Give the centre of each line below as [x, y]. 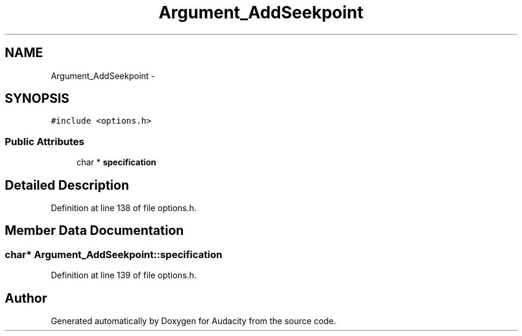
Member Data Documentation [94, 231]
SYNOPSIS [37, 99]
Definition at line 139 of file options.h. [124, 275]
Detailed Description [67, 185]
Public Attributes [45, 141]
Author [26, 298]
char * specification [116, 162]
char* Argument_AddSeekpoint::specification [114, 254]
